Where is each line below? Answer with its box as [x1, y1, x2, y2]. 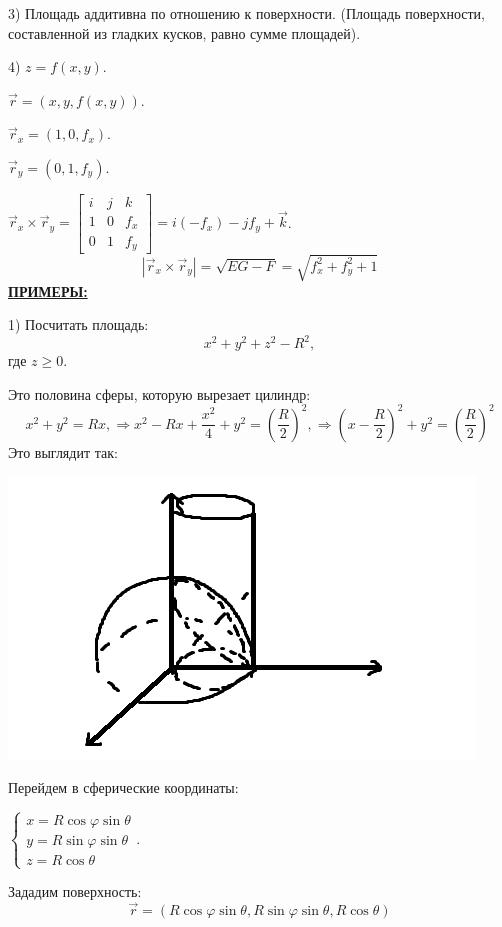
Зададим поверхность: [8, 881, 142, 902]
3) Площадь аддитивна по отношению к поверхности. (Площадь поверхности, [8, 3, 486, 23]
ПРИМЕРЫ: [8, 280, 88, 301]
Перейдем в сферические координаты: [8, 777, 239, 798]
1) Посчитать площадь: [8, 314, 149, 335]
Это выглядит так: [8, 441, 118, 462]
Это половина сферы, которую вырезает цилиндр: [8, 383, 311, 404]
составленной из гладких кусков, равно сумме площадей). [8, 22, 361, 43]
